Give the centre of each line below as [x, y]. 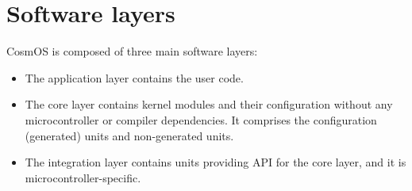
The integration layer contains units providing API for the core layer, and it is [216, 162]
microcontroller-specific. [83, 177]
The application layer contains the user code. [134, 77]
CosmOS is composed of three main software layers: [132, 51]
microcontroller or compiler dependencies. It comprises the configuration [201, 119]
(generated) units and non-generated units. [129, 135]
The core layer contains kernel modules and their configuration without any [209, 104]
